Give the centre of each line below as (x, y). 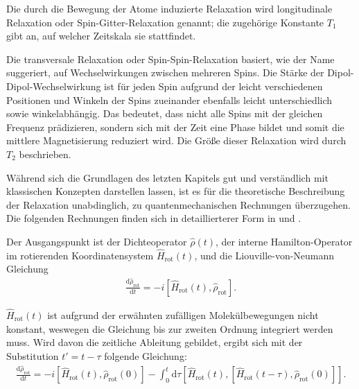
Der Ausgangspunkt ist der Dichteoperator (97, 241)
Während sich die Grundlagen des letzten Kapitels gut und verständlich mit (167, 177)
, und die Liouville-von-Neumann (264, 255)
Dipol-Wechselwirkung (54, 86)
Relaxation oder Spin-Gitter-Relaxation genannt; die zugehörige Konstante (165, 22)
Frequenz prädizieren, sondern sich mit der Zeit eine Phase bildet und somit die (175, 127)
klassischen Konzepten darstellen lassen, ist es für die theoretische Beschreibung (176, 191)
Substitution (33, 355)
